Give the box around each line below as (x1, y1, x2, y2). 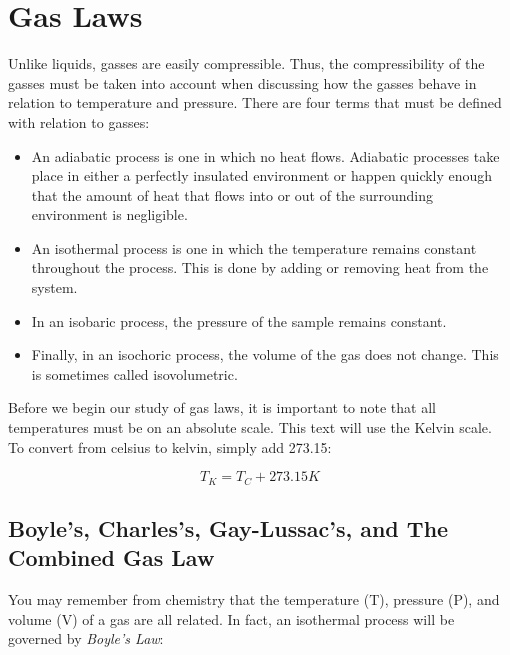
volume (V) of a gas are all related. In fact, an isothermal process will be (8, 608, 455, 629)
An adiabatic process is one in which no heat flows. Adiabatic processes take (31, 145, 500, 166)
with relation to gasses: (8, 111, 150, 132)
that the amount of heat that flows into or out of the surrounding (31, 184, 434, 205)
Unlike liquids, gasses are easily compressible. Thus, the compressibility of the (8, 53, 485, 74)
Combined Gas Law (8, 542, 215, 573)
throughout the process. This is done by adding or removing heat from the (31, 257, 489, 278)
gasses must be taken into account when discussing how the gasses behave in (8, 72, 477, 93)
